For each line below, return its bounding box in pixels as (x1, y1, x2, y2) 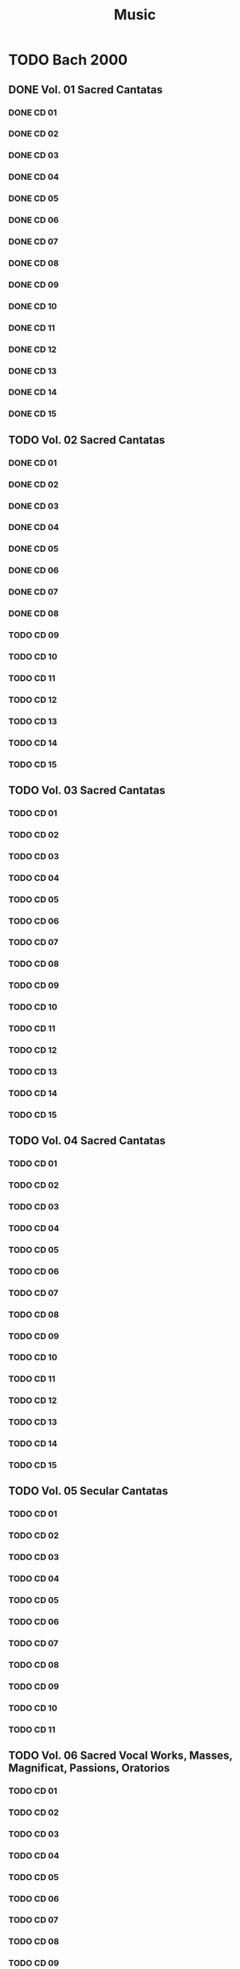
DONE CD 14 (8, 387, 58, 398)
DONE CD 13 (8, 365, 58, 377)
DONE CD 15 (8, 408, 57, 419)
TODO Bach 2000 (8, 51, 128, 69)
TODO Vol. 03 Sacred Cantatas (8, 784, 166, 797)
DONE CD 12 (8, 344, 57, 355)
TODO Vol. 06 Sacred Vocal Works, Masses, (8, 1748, 233, 1762)
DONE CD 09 (8, 279, 59, 290)
